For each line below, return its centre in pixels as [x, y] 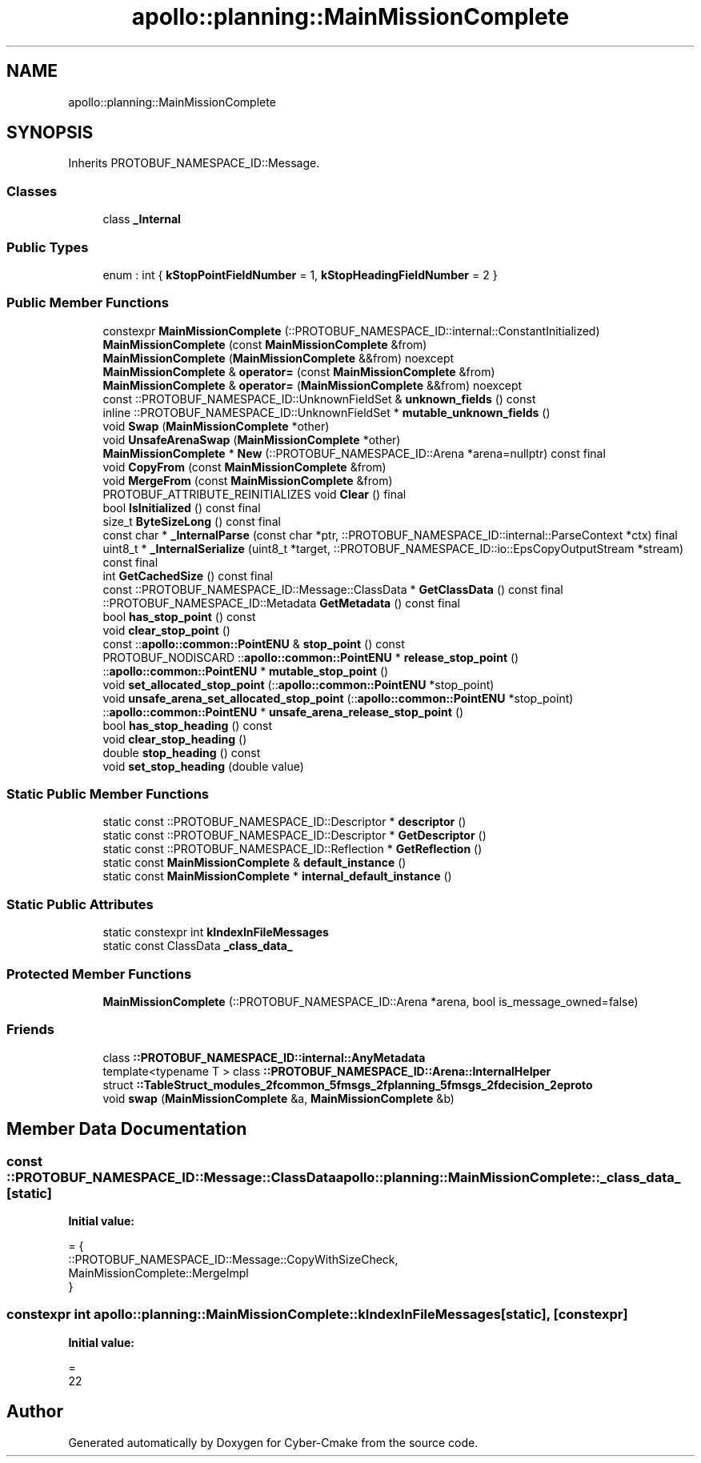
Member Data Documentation [127, 1129]
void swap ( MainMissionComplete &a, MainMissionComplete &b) [278, 1098]
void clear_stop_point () [166, 630]
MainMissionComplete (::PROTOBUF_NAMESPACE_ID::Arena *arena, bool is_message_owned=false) [371, 1001]
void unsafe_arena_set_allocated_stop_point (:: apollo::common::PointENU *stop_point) [338, 698]
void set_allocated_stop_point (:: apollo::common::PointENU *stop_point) [298, 684]
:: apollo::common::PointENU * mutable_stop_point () [246, 671]
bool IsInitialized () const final [182, 507]
